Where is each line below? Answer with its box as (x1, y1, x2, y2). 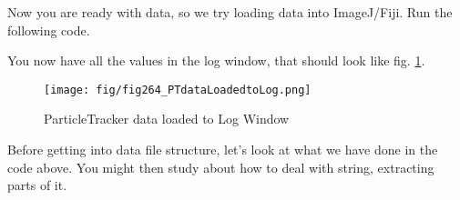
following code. (7, 20, 90, 39)
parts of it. (7, 175, 67, 195)
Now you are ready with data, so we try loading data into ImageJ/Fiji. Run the (7, 3, 453, 21)
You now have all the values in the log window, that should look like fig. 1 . (7, 51, 425, 70)
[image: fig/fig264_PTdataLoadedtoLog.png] (44, 83, 312, 96)
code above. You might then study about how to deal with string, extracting (7, 157, 434, 176)
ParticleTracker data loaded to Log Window (44, 109, 290, 128)
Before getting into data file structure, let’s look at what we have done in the (7, 140, 438, 159)
